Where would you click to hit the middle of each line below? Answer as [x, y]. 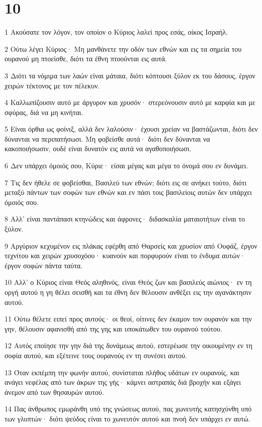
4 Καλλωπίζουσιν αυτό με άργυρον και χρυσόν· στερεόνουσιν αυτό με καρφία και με [130, 102]
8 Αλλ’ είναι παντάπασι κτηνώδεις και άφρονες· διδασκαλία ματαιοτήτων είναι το [125, 219]
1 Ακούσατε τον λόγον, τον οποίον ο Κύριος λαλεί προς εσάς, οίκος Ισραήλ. [116, 32]
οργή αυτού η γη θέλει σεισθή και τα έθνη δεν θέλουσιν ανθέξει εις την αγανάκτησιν [128, 292]
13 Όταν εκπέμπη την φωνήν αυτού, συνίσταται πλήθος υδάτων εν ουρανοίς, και [122, 372]
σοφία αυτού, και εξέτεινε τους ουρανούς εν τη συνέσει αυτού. [96, 355]
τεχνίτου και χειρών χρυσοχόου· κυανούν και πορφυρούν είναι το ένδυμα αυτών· [125, 255]
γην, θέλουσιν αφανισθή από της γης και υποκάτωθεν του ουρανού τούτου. [113, 328]
